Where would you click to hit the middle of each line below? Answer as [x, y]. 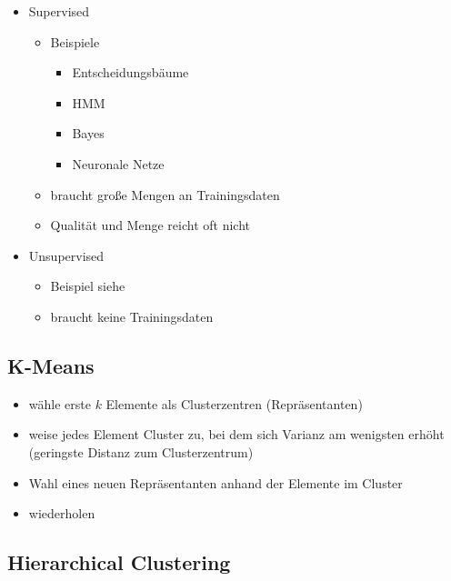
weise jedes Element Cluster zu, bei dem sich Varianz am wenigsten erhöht [236, 434]
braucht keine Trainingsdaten [132, 316]
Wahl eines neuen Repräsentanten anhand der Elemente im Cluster [215, 482]
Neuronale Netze [118, 163]
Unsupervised [66, 255]
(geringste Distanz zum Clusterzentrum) [141, 451]
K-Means [51, 365]
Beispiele [75, 41]
